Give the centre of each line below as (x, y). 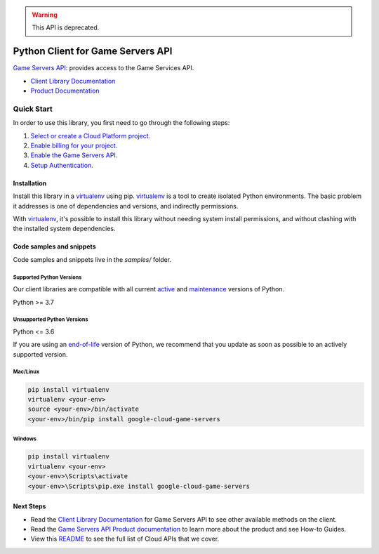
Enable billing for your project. (74, 145)
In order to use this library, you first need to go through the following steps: (121, 123)
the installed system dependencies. (64, 229)
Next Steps (29, 506)
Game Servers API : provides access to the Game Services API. (104, 68)
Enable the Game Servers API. (74, 155)
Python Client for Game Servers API (93, 52)
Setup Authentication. (62, 165)
